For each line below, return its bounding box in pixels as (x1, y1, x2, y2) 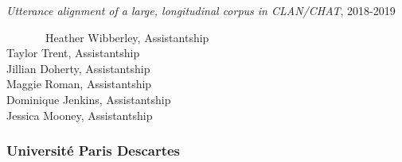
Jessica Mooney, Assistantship (6, 106, 153, 123)
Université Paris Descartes (6, 141, 181, 160)
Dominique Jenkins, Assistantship (6, 91, 171, 107)
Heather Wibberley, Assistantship (45, 29, 209, 45)
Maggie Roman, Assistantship (6, 75, 152, 92)
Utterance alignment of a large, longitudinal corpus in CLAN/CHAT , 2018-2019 (6, 2, 396, 18)
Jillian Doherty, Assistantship (6, 60, 150, 76)
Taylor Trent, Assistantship (6, 44, 140, 61)
